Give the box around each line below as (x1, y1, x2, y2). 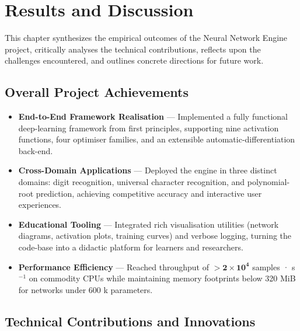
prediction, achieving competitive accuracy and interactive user (36, 187, 262, 199)
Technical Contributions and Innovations (5, 312, 256, 330)
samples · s (252, 260, 295, 273)
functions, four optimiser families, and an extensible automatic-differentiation (18, 133, 295, 145)
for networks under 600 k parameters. (18, 283, 153, 295)
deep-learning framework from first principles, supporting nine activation (18, 121, 279, 134)
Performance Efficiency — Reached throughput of (18, 260, 209, 273)
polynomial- (247, 176, 290, 188)
